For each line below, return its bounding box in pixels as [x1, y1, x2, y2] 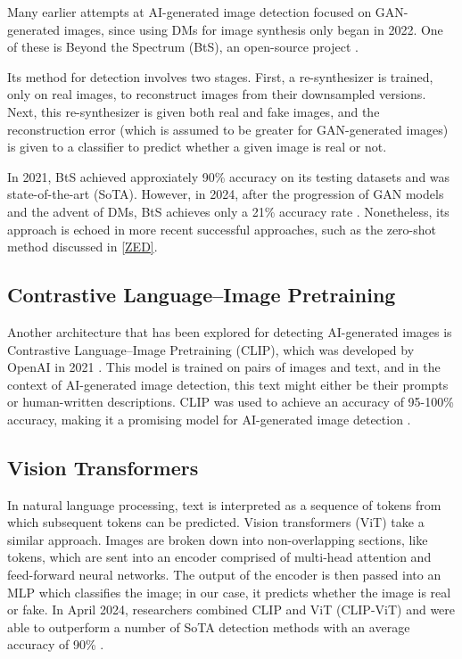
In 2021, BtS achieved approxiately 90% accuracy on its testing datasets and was [7, 167, 450, 185]
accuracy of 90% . [7, 635, 104, 654]
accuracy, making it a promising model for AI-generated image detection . [7, 409, 411, 428]
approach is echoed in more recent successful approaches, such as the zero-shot [7, 219, 437, 238]
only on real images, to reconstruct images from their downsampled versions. [7, 85, 426, 103]
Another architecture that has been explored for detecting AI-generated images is [7, 322, 452, 341]
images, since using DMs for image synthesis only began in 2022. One [63, 20, 443, 38]
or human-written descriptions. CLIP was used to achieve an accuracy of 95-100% [7, 392, 454, 411]
